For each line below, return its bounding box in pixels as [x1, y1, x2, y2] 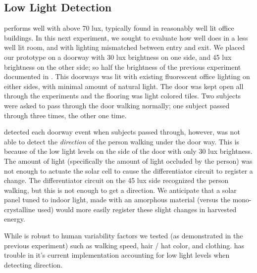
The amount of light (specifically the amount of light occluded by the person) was [4, 155, 253, 166]
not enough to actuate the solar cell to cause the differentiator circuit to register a [4, 165, 253, 176]
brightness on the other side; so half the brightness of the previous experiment [4, 61, 241, 72]
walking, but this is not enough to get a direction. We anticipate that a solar [4, 184, 237, 195]
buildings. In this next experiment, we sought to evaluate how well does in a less [4, 32, 248, 43]
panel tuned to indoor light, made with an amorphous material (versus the [4, 194, 230, 205]
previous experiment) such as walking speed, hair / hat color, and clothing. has [4, 240, 245, 250]
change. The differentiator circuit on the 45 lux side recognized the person [4, 175, 229, 185]
